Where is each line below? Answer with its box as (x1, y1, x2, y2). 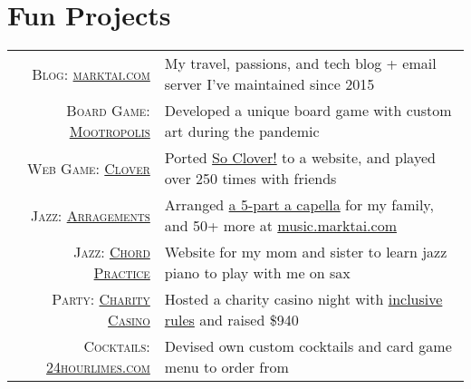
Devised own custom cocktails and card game (164, 336, 452, 357)
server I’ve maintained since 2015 (164, 73, 375, 95)
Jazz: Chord (73, 241, 150, 263)
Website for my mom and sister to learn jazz (164, 241, 447, 263)
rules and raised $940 (164, 309, 299, 331)
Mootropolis (69, 121, 150, 142)
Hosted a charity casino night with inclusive (164, 288, 443, 310)
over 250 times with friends (164, 168, 337, 190)
